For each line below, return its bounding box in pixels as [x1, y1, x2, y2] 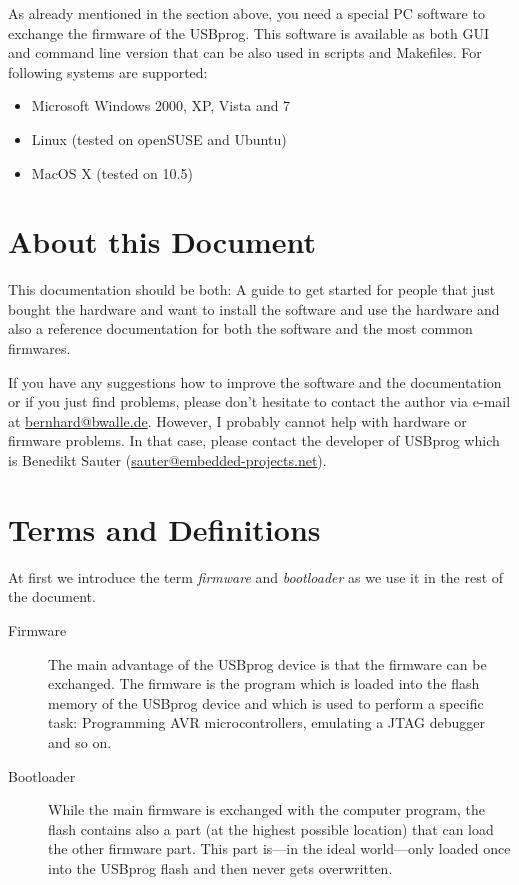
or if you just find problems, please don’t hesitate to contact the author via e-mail [8, 391, 511, 412]
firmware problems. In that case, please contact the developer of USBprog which [8, 430, 500, 451]
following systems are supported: [8, 61, 208, 82]
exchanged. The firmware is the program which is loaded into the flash [48, 673, 480, 694]
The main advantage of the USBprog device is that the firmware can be [48, 653, 487, 674]
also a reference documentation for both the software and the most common [8, 318, 473, 339]
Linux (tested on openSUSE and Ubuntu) [31, 128, 287, 149]
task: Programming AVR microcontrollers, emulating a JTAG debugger [48, 712, 486, 733]
